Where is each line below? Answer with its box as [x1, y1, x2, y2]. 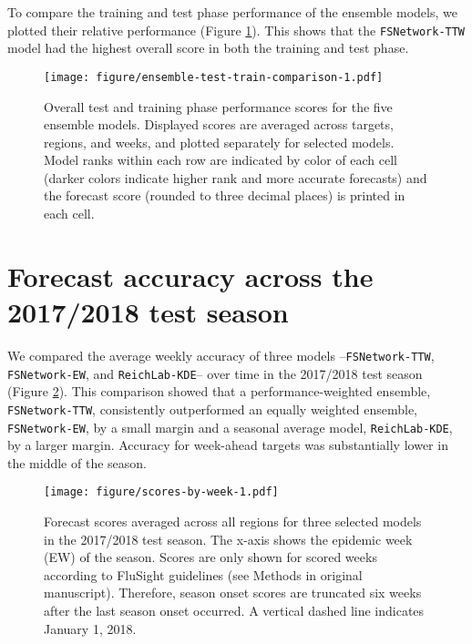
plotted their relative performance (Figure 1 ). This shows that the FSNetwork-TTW [7, 20, 466, 39]
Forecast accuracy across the [7, 257, 374, 294]
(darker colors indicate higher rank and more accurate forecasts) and [44, 168, 427, 187]
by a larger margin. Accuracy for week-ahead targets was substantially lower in [7, 435, 448, 455]
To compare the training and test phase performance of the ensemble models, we [7, 3, 457, 21]
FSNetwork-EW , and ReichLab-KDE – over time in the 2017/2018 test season [7, 363, 423, 383]
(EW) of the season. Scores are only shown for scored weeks [44, 547, 377, 567]
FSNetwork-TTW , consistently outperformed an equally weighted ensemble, [7, 399, 417, 418]
